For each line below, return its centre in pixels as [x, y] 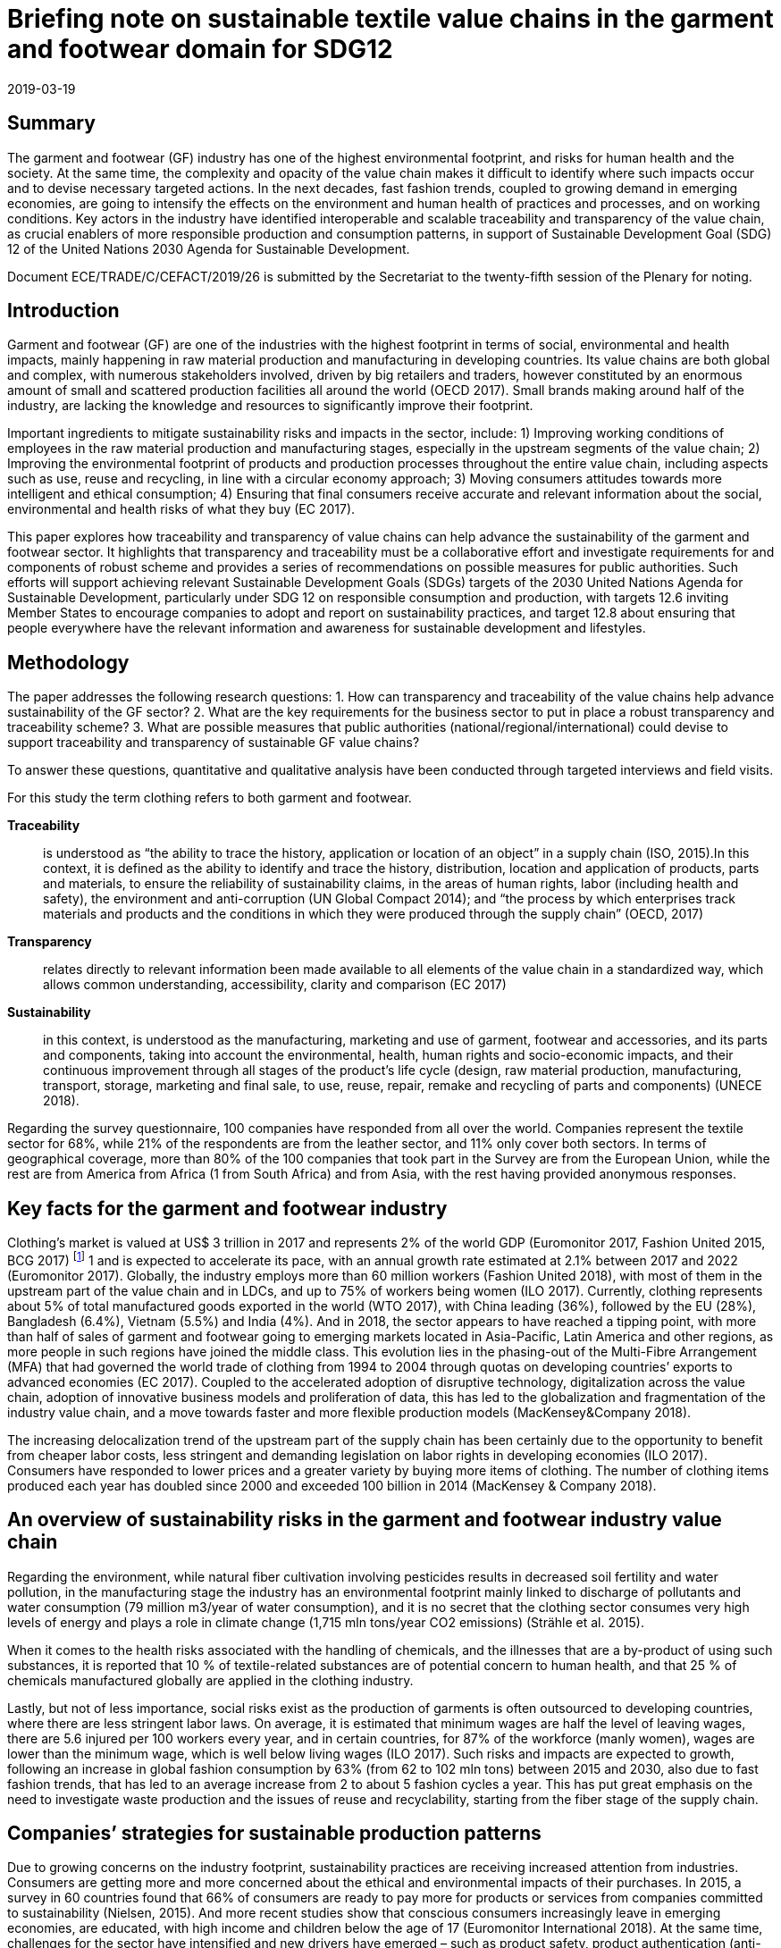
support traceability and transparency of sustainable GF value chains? [214, 743]
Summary [51, 123]
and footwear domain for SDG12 [200, 49]
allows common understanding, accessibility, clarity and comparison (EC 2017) [275, 985]
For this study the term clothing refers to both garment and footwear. [210, 798]
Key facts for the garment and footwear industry [227, 1208]
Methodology [68, 662]
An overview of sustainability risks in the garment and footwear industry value [365, 1520]
